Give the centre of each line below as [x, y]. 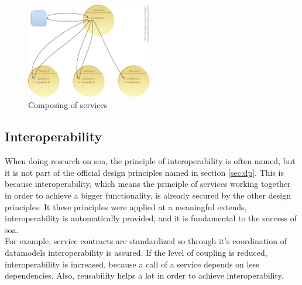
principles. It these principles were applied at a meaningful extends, [126, 206]
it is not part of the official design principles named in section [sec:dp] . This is [145, 172]
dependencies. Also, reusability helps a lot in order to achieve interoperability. [144, 275]
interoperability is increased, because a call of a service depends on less [132, 264]
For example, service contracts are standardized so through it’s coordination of [146, 241]
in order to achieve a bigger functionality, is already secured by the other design [148, 195]
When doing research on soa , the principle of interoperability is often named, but [150, 161]
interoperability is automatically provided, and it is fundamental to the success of [151, 218]
